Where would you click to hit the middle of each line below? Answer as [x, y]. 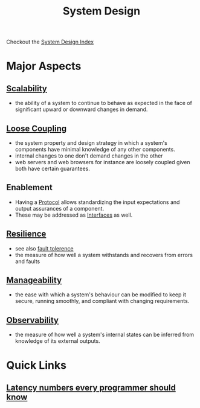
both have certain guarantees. [53, 168]
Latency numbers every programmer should [91, 387]
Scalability [27, 88]
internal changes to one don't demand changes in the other [89, 156]
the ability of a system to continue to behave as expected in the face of [103, 103]
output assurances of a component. [60, 208]
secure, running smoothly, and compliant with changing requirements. [102, 301]
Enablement [29, 187]
